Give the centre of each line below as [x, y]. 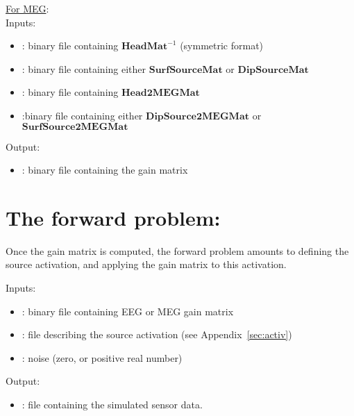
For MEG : [27, 8]
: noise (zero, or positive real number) [102, 357]
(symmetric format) [222, 45]
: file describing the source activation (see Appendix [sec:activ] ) [157, 334]
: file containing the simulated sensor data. [112, 405]
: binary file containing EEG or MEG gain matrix [128, 311]
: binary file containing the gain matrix [105, 170]
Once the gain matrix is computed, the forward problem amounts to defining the [177, 250]
